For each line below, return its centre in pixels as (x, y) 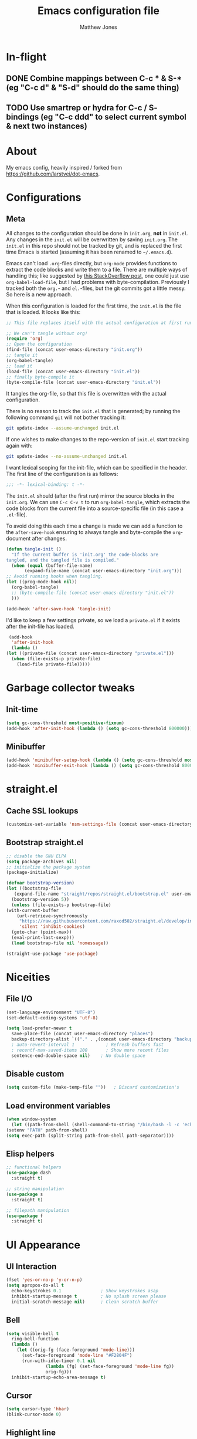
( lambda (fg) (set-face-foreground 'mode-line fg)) (110, 1366)
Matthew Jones (98, 27)
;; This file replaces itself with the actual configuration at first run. (101, 323)
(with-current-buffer (33, 910)
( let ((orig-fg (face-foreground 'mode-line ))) (76, 1350)
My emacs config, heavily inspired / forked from (64, 167)
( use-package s (25, 1194)
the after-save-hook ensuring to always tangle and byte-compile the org (93, 532)
